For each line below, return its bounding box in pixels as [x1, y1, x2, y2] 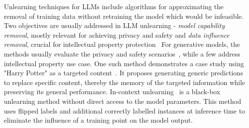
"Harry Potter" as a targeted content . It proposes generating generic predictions [4, 68, 243, 78]
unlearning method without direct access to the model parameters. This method [4, 96, 241, 106]
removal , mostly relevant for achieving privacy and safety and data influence [4, 29, 230, 40]
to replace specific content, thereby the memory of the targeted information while [4, 77, 245, 87]
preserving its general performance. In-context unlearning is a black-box [4, 86, 220, 97]
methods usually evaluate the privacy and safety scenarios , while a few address [4, 48, 240, 58]
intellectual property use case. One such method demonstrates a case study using [4, 58, 244, 68]
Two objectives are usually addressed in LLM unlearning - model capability [4, 20, 225, 30]
